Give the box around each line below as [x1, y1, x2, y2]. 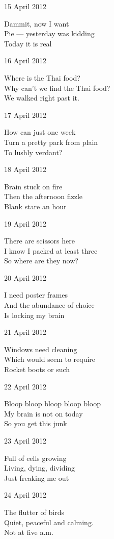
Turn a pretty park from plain [4, 136, 98, 147]
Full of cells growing [4, 452, 67, 463]
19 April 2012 [4, 218, 46, 229]
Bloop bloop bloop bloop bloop [4, 398, 101, 409]
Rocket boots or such [4, 364, 70, 375]
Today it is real [4, 38, 52, 48]
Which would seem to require [4, 354, 96, 364]
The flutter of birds [4, 506, 65, 517]
